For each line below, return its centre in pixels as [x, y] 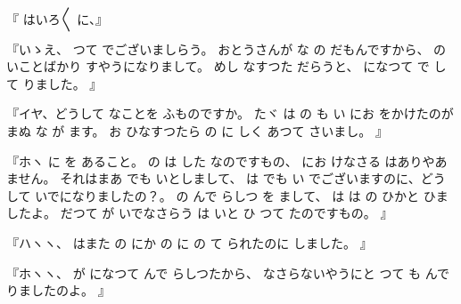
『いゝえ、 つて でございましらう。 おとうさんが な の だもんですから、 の [226, 48]
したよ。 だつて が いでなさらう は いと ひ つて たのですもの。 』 [200, 213]
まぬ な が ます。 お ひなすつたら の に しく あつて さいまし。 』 [197, 130]
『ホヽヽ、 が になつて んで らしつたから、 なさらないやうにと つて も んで [228, 272]
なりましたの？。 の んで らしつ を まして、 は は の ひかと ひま [260, 195]
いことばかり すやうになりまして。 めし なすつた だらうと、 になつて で [218, 66]
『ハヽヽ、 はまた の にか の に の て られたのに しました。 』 [189, 242]
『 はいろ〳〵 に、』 [57, 19]
